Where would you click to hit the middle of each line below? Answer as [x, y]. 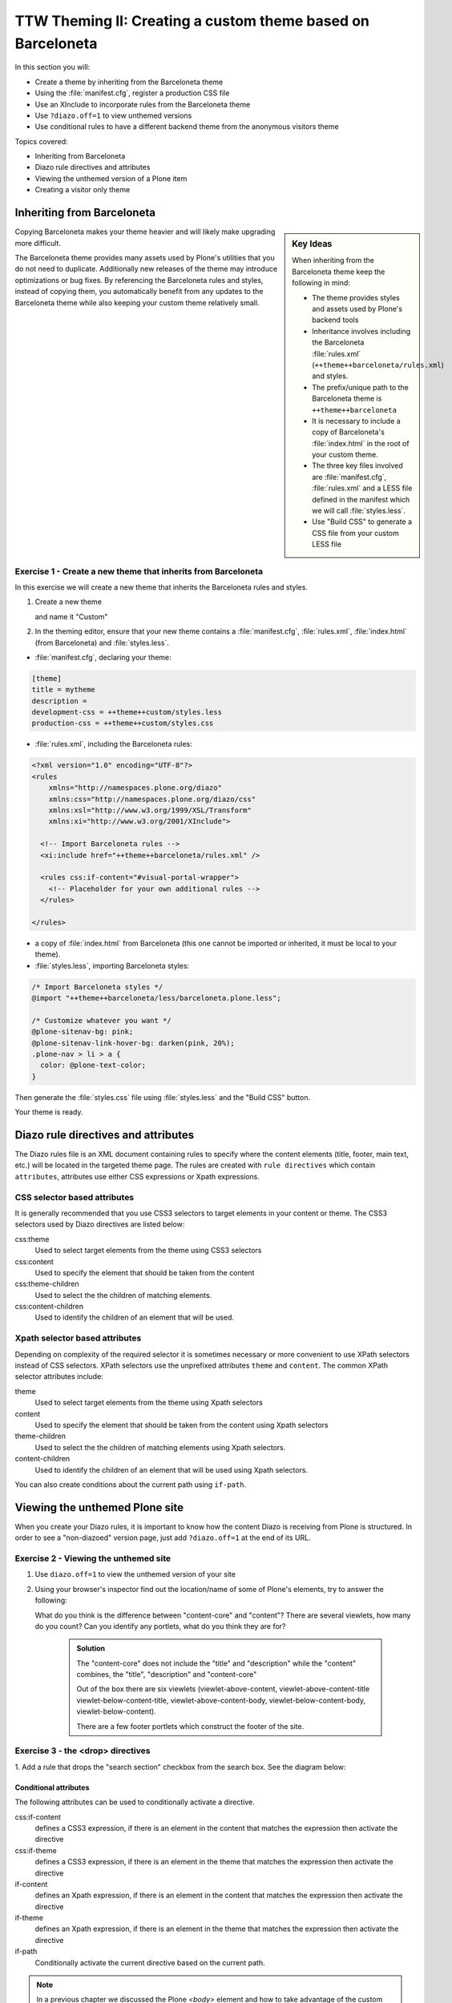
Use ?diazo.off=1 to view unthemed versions [113, 115]
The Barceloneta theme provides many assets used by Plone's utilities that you [145, 257]
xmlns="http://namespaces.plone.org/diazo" [135, 788]
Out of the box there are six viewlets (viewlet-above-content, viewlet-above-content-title [223, 1689]
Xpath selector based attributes [78, 1338]
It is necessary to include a [356, 421]
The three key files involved [358, 465]
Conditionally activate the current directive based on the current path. [150, 1962]
